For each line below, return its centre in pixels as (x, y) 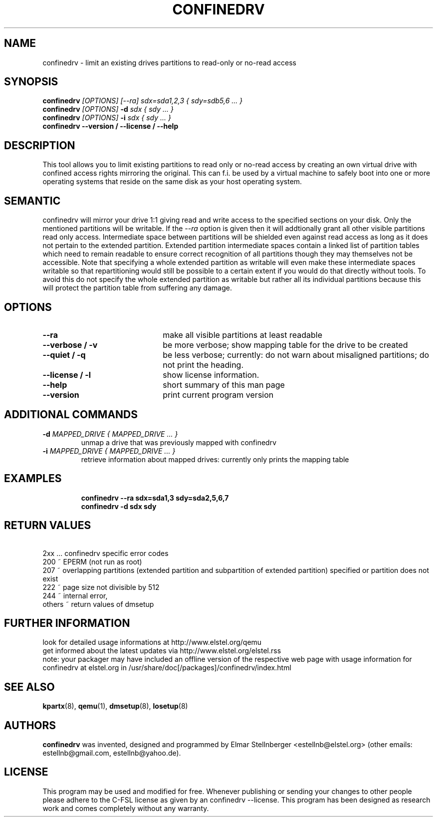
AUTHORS (30, 725)
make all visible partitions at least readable (243, 335)
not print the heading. (203, 365)
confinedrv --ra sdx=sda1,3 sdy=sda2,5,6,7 (155, 498)
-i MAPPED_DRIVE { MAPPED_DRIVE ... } (109, 451)
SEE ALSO (29, 687)
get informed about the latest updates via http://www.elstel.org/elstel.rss (162, 651)
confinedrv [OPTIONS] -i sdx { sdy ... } (107, 118)
